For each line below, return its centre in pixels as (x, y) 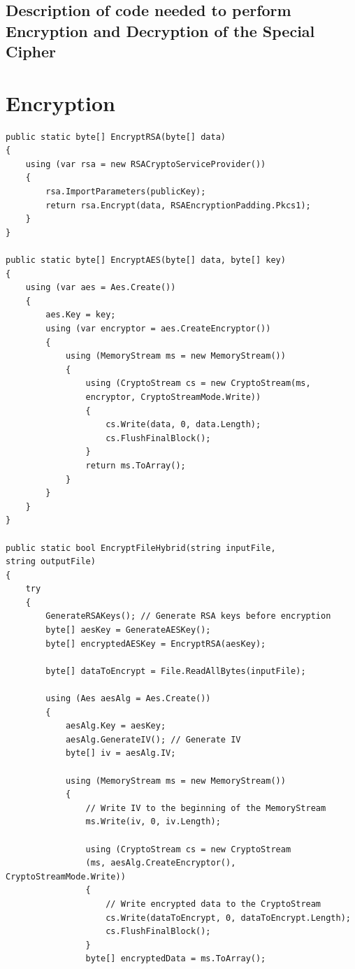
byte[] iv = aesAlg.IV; (121, 753)
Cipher (31, 51)
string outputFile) (51, 562)
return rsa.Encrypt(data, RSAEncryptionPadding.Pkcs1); (178, 205)
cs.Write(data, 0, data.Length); (183, 425)
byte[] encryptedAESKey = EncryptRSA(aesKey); (156, 644)
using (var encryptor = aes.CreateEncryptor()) (158, 329)
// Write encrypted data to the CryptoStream (213, 904)
